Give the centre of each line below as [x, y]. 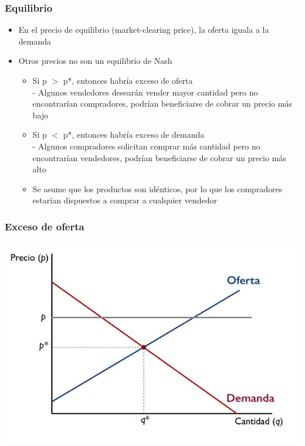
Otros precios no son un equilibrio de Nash [95, 61]
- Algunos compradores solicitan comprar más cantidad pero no [146, 146]
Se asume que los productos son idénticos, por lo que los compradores [157, 188]
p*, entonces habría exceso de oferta [128, 80]
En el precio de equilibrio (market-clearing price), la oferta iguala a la [144, 30]
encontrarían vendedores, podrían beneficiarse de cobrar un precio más [159, 157]
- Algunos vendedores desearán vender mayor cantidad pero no [145, 92]
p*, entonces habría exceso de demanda [134, 135]
